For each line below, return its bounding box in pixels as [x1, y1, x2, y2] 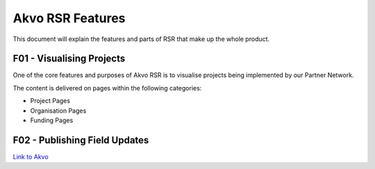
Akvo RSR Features [12, 10, 126, 26]
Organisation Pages [30, 106, 87, 115]
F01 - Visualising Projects [12, 53, 126, 65]
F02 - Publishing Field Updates [12, 134, 149, 146]
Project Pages [30, 97, 71, 105]
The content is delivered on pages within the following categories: [12, 83, 202, 92]
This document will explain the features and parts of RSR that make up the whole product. [12, 35, 270, 43]
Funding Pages [30, 116, 74, 124]
